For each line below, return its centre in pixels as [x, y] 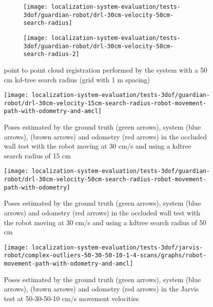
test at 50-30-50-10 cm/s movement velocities [71, 298]
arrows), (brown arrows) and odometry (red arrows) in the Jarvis [101, 289]
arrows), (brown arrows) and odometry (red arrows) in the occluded [106, 136]
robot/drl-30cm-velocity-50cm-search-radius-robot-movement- [105, 180]
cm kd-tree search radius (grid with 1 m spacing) [77, 79]
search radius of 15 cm [38, 155]
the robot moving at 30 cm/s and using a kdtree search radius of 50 [105, 222]
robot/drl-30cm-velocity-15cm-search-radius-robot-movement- [105, 103]
